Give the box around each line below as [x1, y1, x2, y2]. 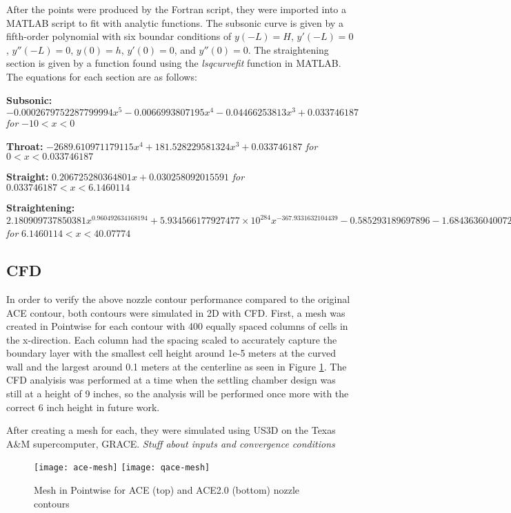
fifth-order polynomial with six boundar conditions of [6, 29, 232, 43]
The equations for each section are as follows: [6, 69, 197, 83]
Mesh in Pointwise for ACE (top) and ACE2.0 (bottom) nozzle [34, 483, 299, 497]
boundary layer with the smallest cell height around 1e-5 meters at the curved [6, 346, 336, 360]
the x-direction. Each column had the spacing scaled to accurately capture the [6, 332, 337, 346]
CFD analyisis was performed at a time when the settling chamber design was [6, 373, 336, 387]
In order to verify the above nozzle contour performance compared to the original [6, 291, 350, 306]
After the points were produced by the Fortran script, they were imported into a [6, 2, 347, 16]
